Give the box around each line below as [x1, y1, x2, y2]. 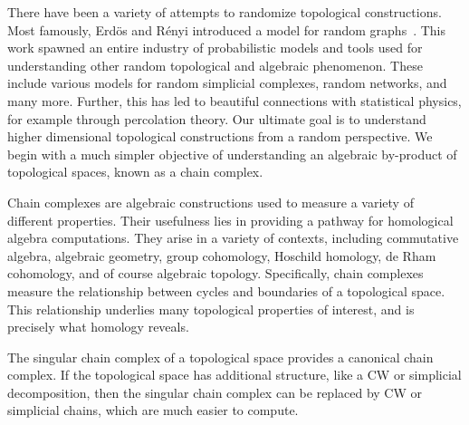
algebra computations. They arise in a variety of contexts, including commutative [7, 228, 459, 247]
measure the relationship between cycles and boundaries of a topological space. [7, 281, 445, 300]
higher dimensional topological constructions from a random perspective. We [7, 127, 433, 146]
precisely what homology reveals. [7, 317, 189, 336]
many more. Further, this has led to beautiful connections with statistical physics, [7, 91, 462, 110]
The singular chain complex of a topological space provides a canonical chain [7, 347, 434, 366]
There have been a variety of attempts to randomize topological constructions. [7, 3, 442, 21]
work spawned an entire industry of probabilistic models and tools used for [7, 38, 423, 57]
